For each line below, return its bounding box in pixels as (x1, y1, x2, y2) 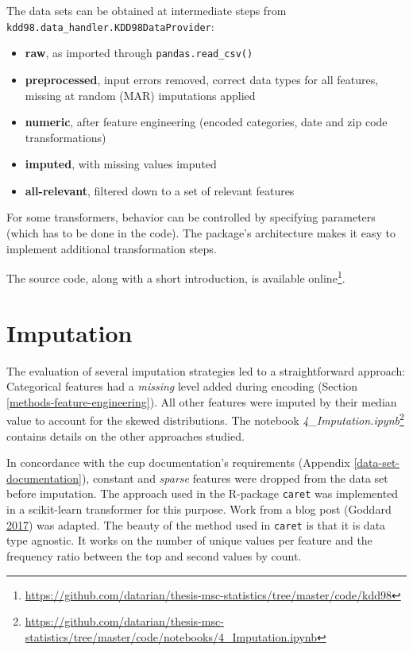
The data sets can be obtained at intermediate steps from (6, 2, 287, 18)
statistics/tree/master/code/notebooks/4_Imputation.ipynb (25, 628, 318, 645)
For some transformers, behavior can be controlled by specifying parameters (6, 209, 376, 225)
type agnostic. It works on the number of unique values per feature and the (6, 532, 372, 549)
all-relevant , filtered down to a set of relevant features (25, 182, 295, 198)
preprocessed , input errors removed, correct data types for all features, (25, 71, 379, 87)
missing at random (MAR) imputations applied (25, 87, 256, 103)
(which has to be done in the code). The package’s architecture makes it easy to (6, 225, 396, 241)
